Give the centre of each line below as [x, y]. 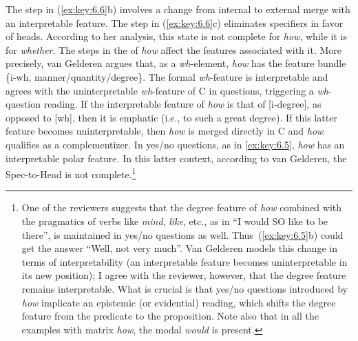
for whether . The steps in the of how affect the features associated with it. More [174, 49]
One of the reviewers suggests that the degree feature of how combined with [182, 207]
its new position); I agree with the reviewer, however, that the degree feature [184, 275]
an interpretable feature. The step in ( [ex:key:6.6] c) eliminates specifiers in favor [175, 22]
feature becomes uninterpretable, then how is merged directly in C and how [165, 131]
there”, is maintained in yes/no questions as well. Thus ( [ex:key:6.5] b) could [182, 234]
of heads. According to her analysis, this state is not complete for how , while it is [176, 36]
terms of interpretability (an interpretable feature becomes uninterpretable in [185, 261]
